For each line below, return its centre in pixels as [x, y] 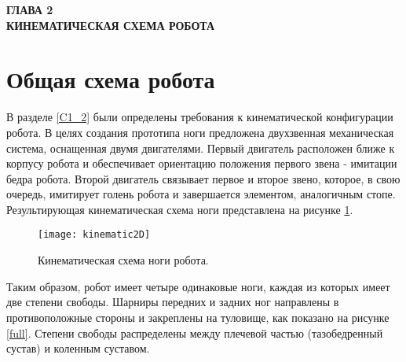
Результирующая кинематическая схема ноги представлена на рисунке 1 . [180, 209]
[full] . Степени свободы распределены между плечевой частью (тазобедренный [195, 332]
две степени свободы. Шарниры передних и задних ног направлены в [173, 302]
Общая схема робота [111, 79]
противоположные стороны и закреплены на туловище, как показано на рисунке [198, 317]
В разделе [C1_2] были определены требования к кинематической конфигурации [200, 117]
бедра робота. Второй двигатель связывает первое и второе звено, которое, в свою [203, 178]
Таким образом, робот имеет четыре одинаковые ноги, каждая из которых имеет [198, 286]
